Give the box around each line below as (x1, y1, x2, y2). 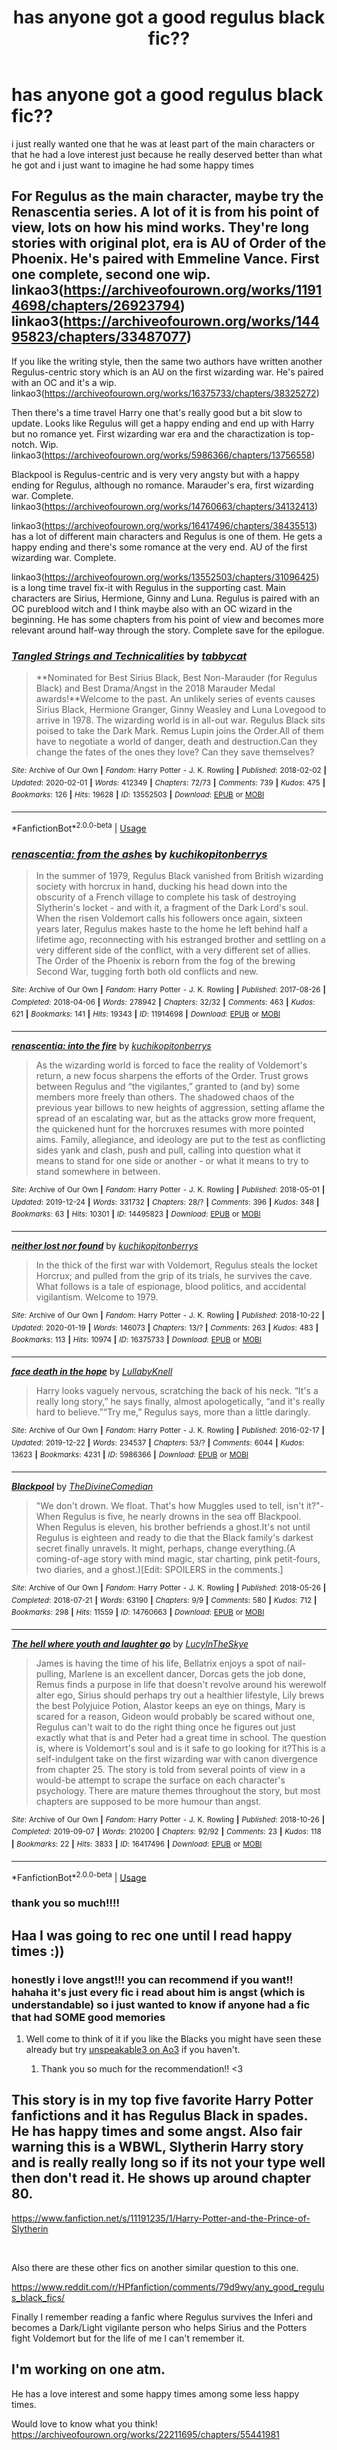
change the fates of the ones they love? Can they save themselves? (35, 746, 315, 758)
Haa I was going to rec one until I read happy (11, 1927, 293, 1944)
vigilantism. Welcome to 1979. (35, 1291, 159, 1303)
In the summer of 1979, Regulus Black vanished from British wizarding (35, 869, 324, 881)
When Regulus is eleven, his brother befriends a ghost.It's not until (35, 1521, 311, 1533)
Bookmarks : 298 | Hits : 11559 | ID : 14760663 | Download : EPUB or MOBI (11, 1607, 265, 1618)
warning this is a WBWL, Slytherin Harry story (11, 2139, 304, 2156)
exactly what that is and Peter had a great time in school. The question (35, 1731, 327, 1743)
